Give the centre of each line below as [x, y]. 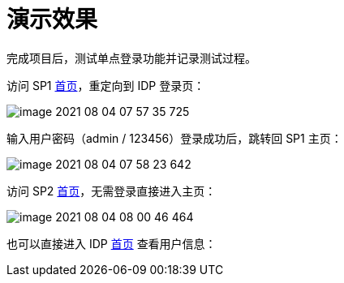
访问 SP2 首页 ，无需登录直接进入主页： [112, 191]
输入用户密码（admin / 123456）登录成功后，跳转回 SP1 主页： [174, 138]
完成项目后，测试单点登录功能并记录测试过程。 [131, 58]
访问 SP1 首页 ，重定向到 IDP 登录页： [106, 85]
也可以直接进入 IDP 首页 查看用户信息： [112, 243]
